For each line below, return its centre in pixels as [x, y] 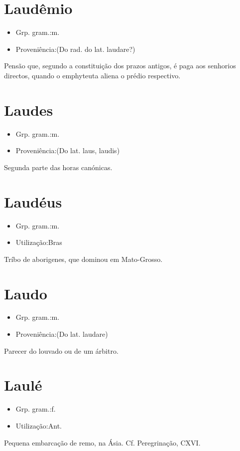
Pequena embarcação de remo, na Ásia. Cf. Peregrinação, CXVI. [102, 442]
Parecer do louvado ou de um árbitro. [61, 350]
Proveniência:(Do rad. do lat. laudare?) [75, 49]
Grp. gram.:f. [36, 409]
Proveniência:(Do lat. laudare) [62, 334]
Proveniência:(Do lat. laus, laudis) [68, 150]
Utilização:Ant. [39, 425]
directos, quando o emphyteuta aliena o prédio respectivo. [92, 75]
